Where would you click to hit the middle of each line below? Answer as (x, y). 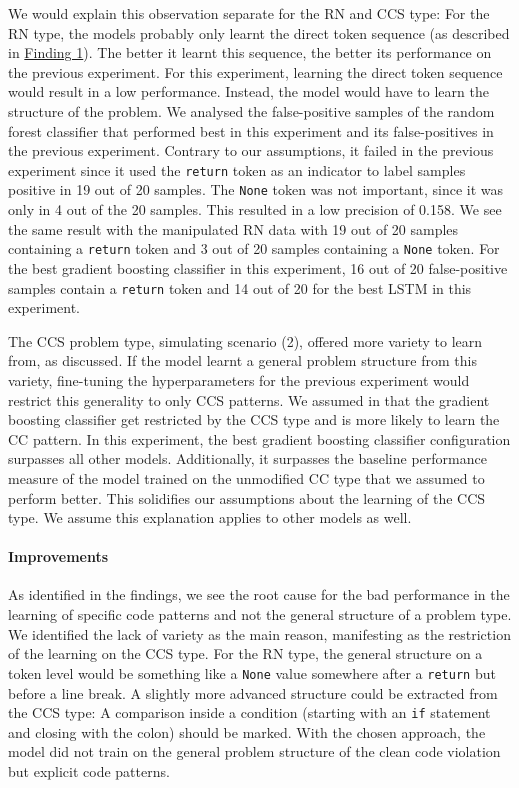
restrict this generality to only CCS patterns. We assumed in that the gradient (249, 399)
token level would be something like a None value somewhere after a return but (252, 672)
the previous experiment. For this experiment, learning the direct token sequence (255, 71)
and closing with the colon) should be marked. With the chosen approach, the (247, 731)
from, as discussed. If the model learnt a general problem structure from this (242, 360)
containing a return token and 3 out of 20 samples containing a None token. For (254, 248)
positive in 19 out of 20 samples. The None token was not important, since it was (255, 189)
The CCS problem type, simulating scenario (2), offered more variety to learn (245, 340)
